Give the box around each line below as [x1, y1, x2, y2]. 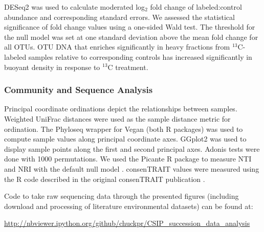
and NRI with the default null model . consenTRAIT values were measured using [4, 163, 259, 174]
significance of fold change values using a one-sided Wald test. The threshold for [4, 21, 255, 32]
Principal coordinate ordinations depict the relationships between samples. [4, 103, 237, 114]
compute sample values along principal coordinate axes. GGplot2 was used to [4, 133, 247, 144]
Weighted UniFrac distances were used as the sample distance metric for [4, 113, 231, 124]
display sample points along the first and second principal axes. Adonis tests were [4, 143, 260, 154]
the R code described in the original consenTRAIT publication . [4, 173, 205, 184]
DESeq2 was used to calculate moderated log [4, 2, 145, 12]
